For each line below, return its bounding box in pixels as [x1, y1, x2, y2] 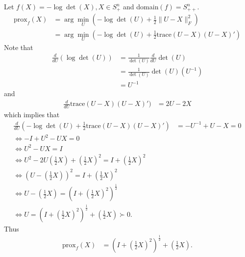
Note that [4, 42, 33, 52]
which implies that [4, 109, 60, 120]
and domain [123, 1, 159, 11]
